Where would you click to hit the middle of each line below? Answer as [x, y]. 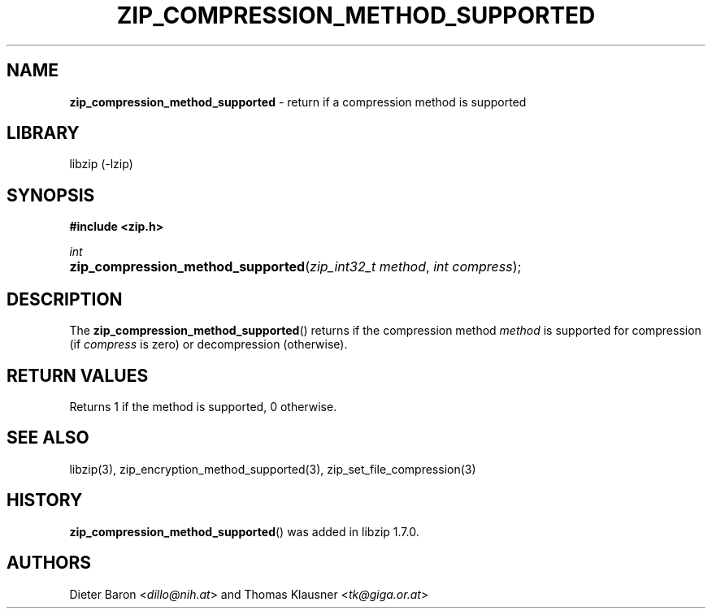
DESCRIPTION [65, 299]
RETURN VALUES [78, 375]
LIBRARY [43, 133]
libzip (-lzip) [101, 164]
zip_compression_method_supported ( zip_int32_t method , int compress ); [295, 267]
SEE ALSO [48, 438]
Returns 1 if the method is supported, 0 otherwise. [203, 406]
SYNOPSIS [51, 195]
